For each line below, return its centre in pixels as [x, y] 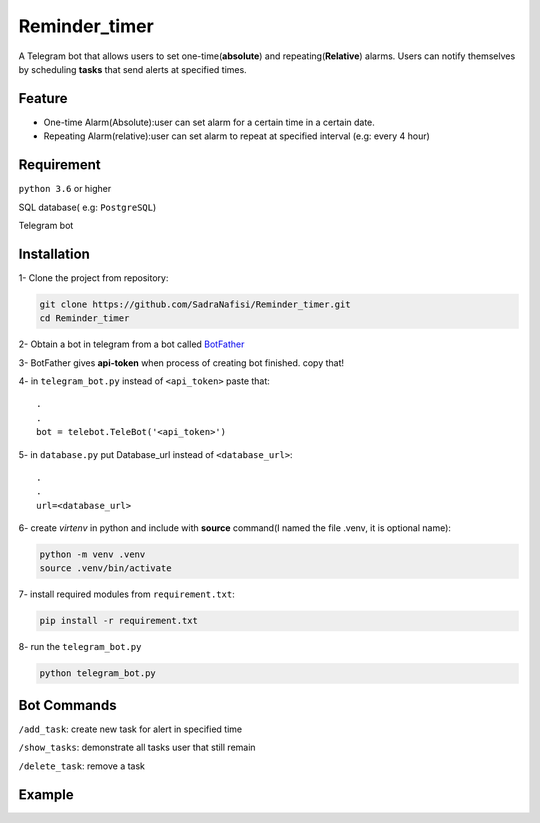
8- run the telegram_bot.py [80, 647]
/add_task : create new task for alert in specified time [130, 729]
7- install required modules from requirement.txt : [126, 594]
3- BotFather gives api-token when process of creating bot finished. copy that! [181, 362]
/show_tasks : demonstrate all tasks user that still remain [137, 747]
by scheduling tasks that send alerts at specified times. [132, 69]
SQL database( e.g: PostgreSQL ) [87, 207]
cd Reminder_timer [84, 318]
